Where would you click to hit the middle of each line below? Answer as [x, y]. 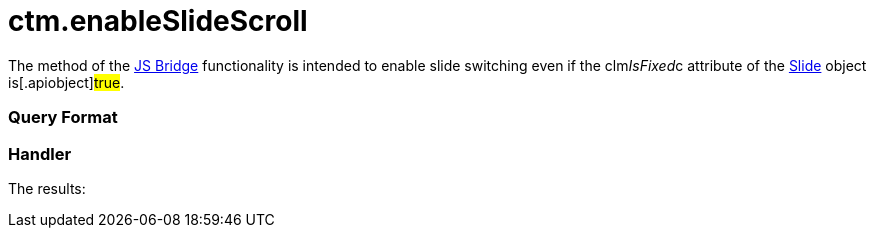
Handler [40, 153]
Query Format [63, 117]
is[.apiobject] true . [66, 82]
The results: [47, 188]
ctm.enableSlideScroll [158, 21]
